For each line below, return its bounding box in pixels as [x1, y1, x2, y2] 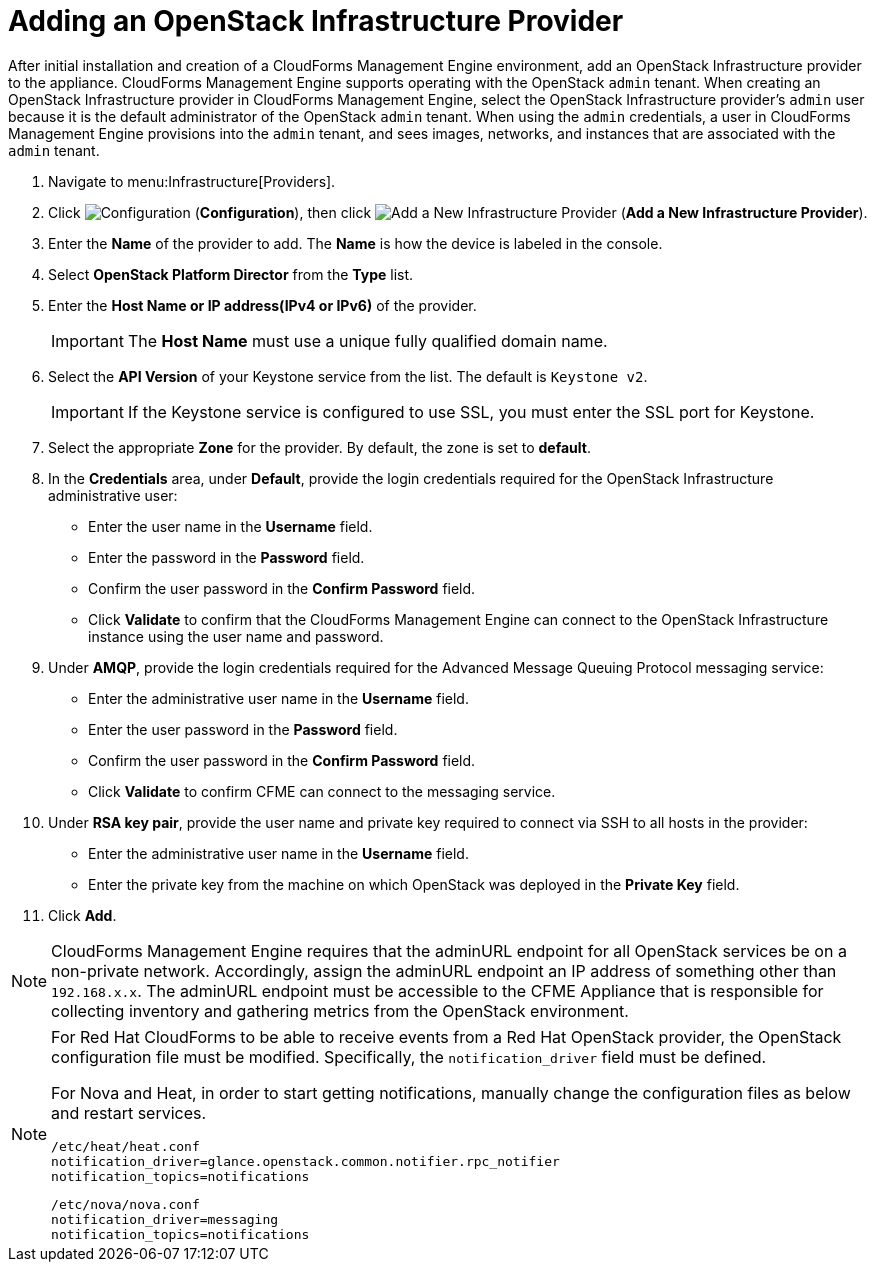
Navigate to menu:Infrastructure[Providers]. [48, 172, 336, 190]
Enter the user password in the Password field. [88, 720, 398, 738]
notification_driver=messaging [51, 1211, 279, 1227]
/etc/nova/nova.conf [51, 1196, 200, 1212]
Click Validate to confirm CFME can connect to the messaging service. [88, 782, 556, 800]
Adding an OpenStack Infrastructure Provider [8, 4, 624, 38]
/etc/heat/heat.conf [51, 1138, 200, 1154]
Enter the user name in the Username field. [88, 517, 373, 535]
